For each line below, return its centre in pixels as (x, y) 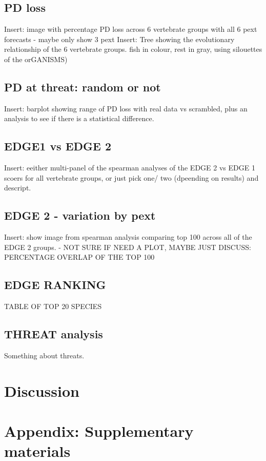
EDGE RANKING (55, 285)
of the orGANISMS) (36, 59)
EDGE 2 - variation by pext (80, 215)
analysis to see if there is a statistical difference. (79, 118)
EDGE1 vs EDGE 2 (58, 146)
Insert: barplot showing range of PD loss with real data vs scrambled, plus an (126, 108)
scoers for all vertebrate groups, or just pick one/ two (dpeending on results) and (131, 177)
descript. (18, 188)
